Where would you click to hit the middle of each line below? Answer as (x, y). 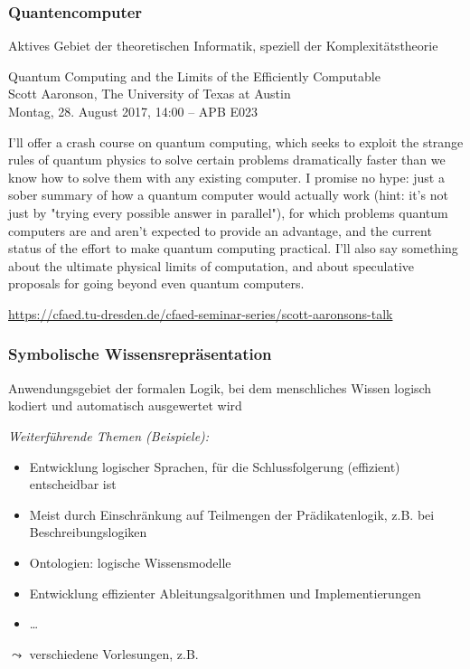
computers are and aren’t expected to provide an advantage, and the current (220, 230)
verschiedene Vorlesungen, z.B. (114, 653)
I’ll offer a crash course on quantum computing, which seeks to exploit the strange (236, 141)
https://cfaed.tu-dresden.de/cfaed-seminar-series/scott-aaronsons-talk (201, 313)
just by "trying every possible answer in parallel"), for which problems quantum (228, 212)
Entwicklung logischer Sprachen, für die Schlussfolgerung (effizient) (215, 466)
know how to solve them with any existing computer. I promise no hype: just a (226, 177)
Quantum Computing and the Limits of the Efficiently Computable (194, 75)
